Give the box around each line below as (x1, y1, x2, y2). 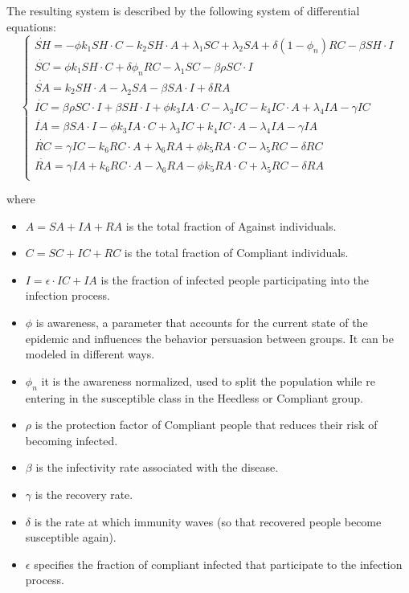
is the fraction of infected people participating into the (100, 271, 369, 288)
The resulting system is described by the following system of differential (6, 2, 360, 18)
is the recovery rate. (35, 485, 133, 502)
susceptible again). (25, 529, 117, 546)
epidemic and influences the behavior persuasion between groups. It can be (25, 329, 394, 346)
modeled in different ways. (25, 346, 155, 362)
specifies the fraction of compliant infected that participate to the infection (34, 555, 403, 572)
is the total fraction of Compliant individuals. (124, 244, 349, 261)
